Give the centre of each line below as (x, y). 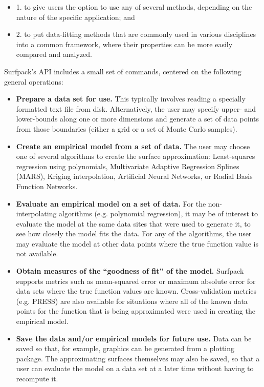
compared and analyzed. (54, 54)
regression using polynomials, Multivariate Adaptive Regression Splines (128, 166)
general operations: (34, 81)
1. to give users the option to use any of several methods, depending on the (134, 7)
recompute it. (37, 378)
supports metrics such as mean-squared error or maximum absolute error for (136, 281)
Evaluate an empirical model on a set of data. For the (111, 203)
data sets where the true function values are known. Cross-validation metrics (136, 291)
